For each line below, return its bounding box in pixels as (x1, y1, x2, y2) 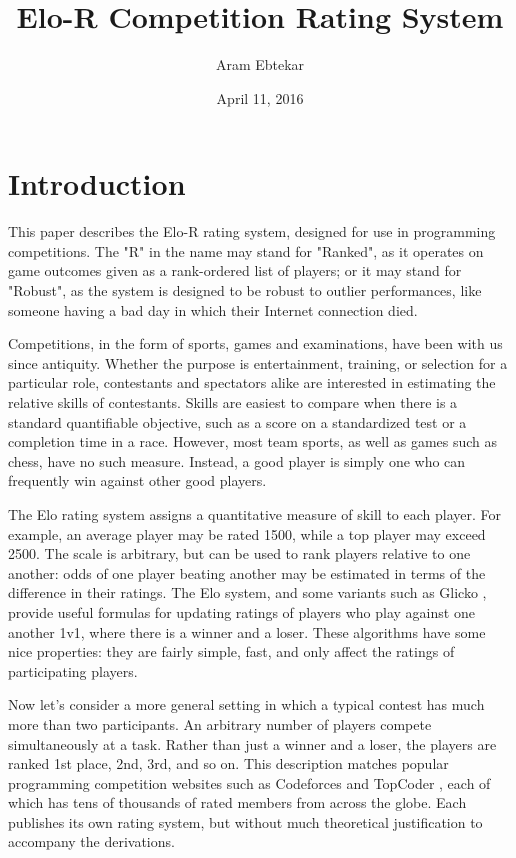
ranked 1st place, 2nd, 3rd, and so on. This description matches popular (8, 753, 449, 774)
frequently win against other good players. (8, 470, 267, 491)
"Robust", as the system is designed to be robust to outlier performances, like (8, 280, 482, 301)
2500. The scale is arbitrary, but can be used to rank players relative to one (8, 543, 471, 564)
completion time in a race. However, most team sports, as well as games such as (8, 431, 498, 452)
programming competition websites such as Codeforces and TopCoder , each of (8, 772, 491, 793)
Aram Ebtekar (215, 54, 305, 75)
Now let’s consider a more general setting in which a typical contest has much (8, 694, 485, 715)
